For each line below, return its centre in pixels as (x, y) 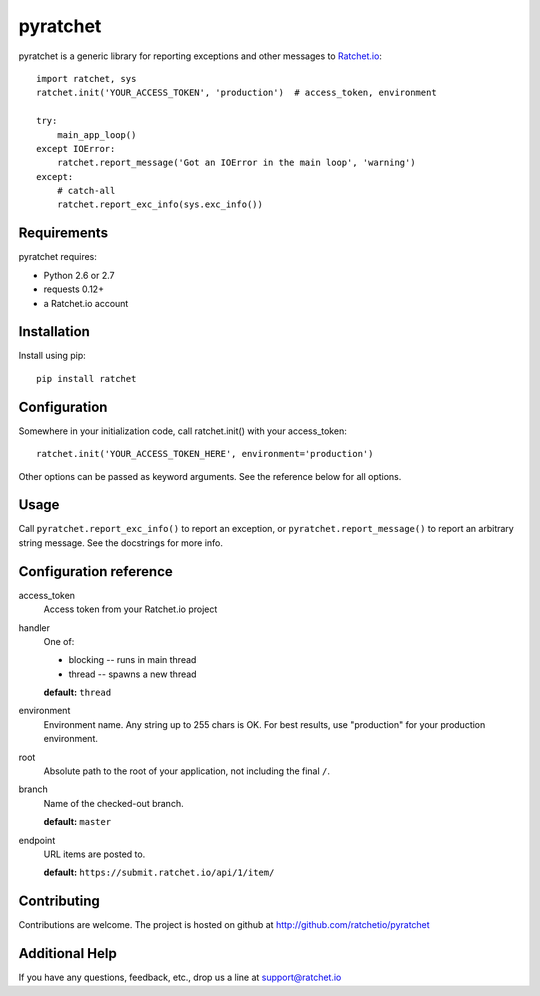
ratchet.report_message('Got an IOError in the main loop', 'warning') (236, 163)
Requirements (63, 233)
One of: (59, 641)
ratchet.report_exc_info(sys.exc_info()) (160, 204)
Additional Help (67, 953)
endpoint (37, 840)
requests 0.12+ (74, 289)
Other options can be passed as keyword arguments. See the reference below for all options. (210, 476)
